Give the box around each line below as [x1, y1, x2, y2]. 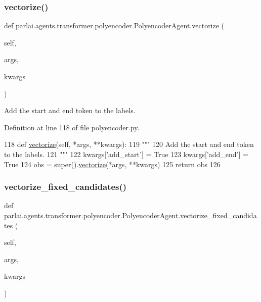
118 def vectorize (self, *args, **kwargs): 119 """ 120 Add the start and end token [4, 139, 254, 149]
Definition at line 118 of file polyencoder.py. [4, 122, 140, 132]
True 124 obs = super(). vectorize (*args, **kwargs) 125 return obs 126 [4, 159, 221, 169]
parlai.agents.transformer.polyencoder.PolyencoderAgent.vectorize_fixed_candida [4, 210, 257, 220]
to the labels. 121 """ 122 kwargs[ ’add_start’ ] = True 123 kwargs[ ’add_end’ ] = [4, 148, 248, 159]
